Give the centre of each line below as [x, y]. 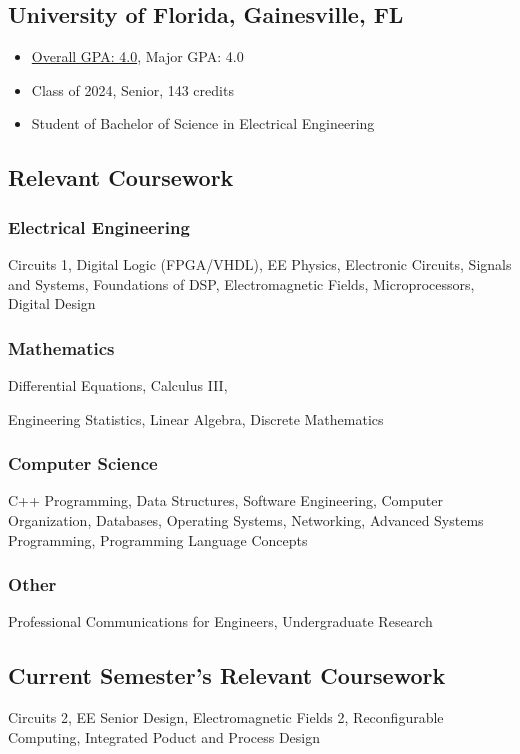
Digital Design [52, 303]
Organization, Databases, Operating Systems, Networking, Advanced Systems [246, 519]
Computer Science [83, 463]
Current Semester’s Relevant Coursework [227, 675]
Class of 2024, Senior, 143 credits [132, 89]
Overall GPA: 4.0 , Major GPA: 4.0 [137, 56]
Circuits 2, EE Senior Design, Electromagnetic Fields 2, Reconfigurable [226, 717]
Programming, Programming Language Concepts [158, 539]
